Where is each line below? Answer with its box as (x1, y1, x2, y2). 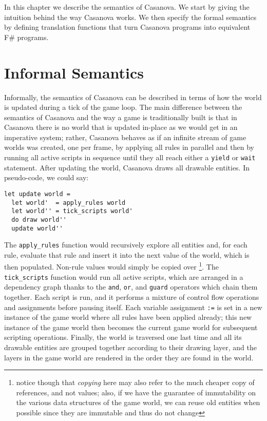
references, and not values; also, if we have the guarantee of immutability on (16, 387, 256, 397)
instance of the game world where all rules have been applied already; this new (4, 312, 252, 322)
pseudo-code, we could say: (4, 172, 89, 183)
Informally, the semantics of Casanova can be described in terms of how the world (4, 91, 262, 102)
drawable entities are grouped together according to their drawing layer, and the (4, 342, 257, 353)
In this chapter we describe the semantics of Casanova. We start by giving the (4, 2, 250, 12)
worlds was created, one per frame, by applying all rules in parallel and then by (4, 142, 254, 152)
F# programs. (4, 31, 49, 42)
